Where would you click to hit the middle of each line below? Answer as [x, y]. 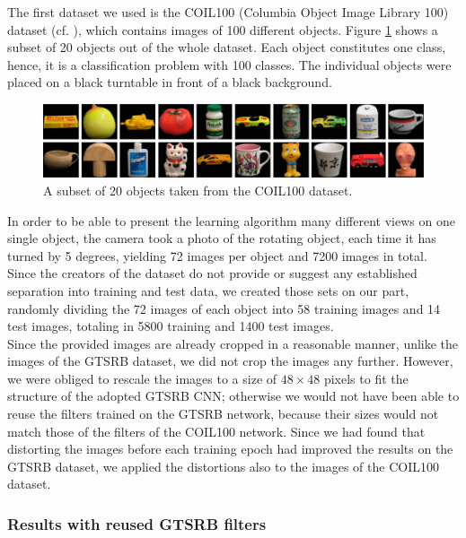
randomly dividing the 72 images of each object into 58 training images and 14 [224, 308]
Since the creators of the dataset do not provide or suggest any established [212, 273]
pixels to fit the [366, 378]
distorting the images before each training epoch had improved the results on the [230, 449]
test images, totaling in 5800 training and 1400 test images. [171, 326]
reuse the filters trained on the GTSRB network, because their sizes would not [223, 414]
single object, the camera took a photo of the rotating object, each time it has [222, 238]
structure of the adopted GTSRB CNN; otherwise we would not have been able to [233, 396]
